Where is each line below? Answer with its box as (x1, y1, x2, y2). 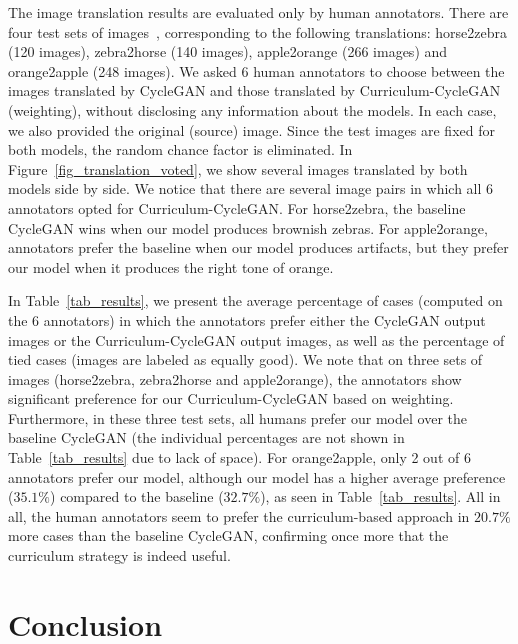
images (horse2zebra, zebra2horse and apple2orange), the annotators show (8, 368, 462, 389)
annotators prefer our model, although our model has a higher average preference (8, 466, 506, 487)
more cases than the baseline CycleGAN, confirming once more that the (8, 525, 449, 546)
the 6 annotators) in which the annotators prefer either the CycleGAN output (8, 309, 486, 330)
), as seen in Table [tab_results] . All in (260, 486, 501, 507)
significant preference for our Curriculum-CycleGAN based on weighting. (8, 388, 454, 409)
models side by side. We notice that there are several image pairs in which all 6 (8, 178, 494, 199)
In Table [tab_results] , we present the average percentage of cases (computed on (8, 290, 503, 311)
